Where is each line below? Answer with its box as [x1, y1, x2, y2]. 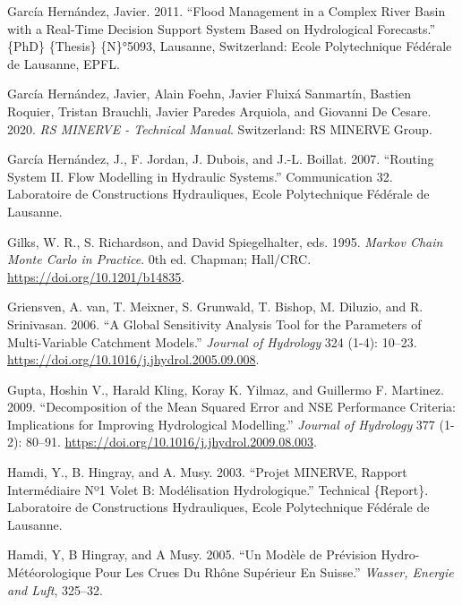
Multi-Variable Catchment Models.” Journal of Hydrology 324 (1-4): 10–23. [7, 332, 417, 351]
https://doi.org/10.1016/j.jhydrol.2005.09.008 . [7, 350, 260, 369]
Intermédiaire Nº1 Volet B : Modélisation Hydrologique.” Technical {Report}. [7, 480, 429, 498]
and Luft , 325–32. [7, 580, 103, 599]
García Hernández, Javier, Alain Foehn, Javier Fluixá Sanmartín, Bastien [7, 84, 411, 103]
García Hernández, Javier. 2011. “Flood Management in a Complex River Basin [7, 2, 446, 20]
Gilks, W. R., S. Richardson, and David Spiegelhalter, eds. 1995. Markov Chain [7, 232, 443, 251]
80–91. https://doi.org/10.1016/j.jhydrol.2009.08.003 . [25, 432, 317, 451]
